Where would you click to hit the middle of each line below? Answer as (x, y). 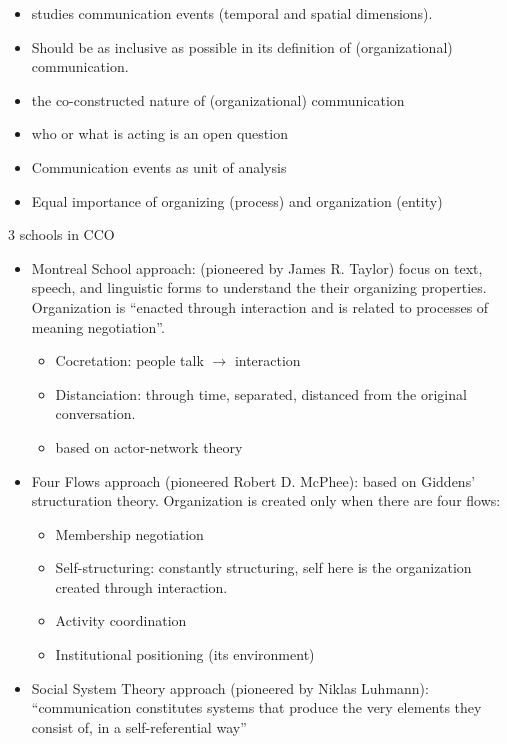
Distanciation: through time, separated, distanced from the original (261, 393)
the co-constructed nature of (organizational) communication (218, 99)
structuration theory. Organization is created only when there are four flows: (266, 500)
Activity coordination (121, 620)
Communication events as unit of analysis (159, 166)
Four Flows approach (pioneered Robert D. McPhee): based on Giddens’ (253, 480)
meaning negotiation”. (98, 326)
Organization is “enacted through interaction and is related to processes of (260, 306)
